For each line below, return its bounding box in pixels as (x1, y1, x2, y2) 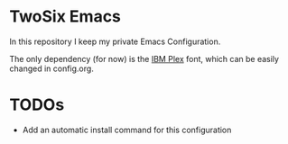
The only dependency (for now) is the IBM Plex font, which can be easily (9, 53, 280, 64)
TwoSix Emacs (9, 6, 122, 27)
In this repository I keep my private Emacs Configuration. (9, 36, 221, 47)
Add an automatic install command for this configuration (22, 124, 232, 135)
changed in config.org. (9, 63, 95, 74)
